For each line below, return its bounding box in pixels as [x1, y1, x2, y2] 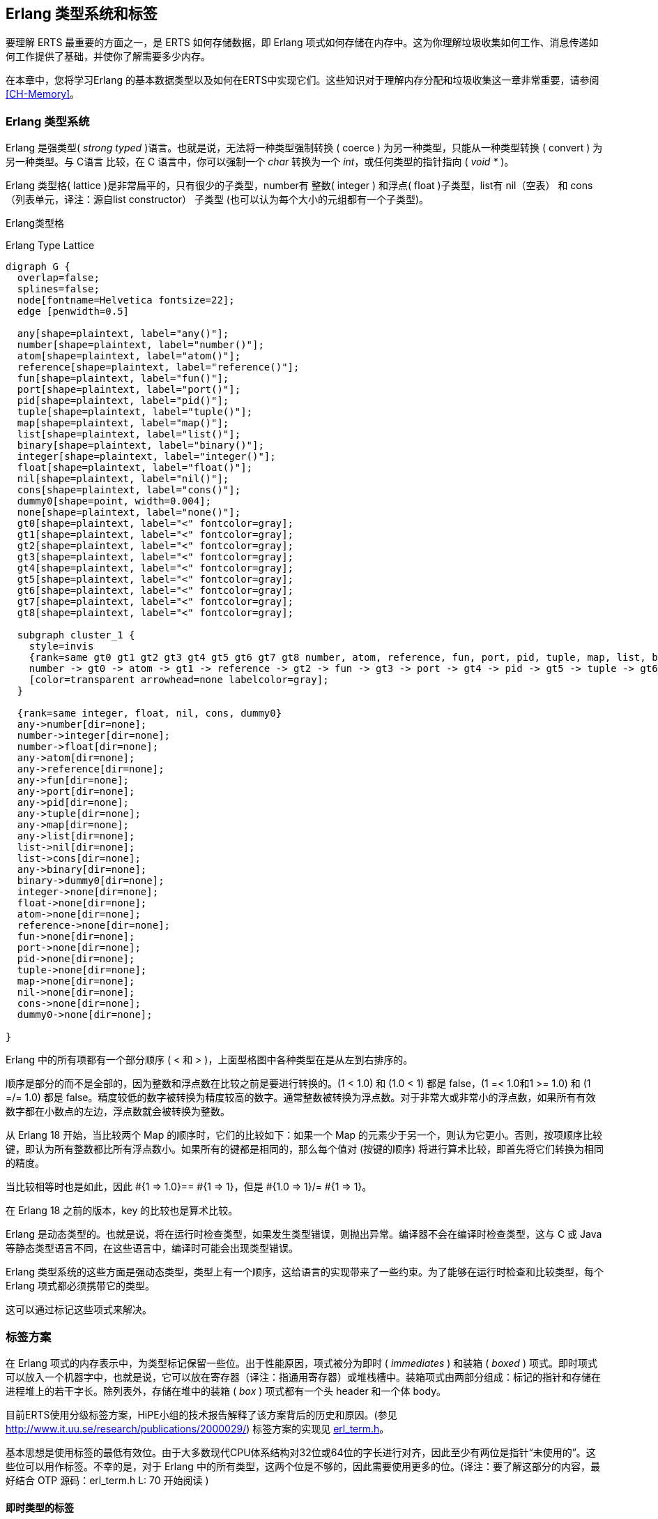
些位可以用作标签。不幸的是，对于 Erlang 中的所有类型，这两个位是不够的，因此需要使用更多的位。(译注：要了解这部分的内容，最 [6, 1460, 600, 1472]
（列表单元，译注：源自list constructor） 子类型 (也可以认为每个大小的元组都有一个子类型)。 [6, 193, 429, 206]
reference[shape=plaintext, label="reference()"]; [17, 361, 300, 373]
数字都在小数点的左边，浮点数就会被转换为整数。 [6, 1105, 230, 1118]
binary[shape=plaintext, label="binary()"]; [17, 440, 264, 451]
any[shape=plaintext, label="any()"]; [17, 328, 229, 340]
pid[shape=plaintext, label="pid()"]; [17, 395, 229, 407]
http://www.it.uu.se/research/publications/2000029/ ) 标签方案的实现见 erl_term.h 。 [6, 1422, 390, 1435]
